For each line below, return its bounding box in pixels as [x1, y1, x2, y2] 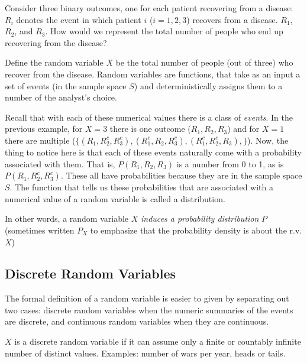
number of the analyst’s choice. [5, 91, 117, 103]
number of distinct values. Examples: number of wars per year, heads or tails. [5, 346, 286, 359]
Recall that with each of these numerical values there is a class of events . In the [5, 111, 293, 123]
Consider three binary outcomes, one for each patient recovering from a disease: [5, 2, 293, 14]
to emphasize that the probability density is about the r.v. [90, 223, 302, 236]
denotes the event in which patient [16, 13, 141, 25]
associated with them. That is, [5, 157, 115, 170]
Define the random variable [5, 56, 104, 69]
